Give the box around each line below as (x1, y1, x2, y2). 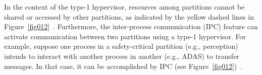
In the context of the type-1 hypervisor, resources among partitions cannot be (4, 2, 245, 12)
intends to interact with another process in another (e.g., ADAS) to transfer (4, 50, 239, 61)
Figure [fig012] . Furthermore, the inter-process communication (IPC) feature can (4, 21, 258, 32)
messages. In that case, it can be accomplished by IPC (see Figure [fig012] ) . (4, 60, 243, 71)
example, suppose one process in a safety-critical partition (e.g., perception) (4, 41, 238, 51)
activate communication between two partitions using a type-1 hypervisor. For (4, 31, 246, 41)
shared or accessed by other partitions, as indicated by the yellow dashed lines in (4, 11, 254, 22)
